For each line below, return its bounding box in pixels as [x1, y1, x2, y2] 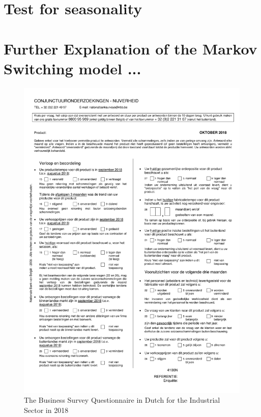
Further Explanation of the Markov [4, 38, 257, 59]
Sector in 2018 [24, 404, 69, 415]
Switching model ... [4, 58, 141, 78]
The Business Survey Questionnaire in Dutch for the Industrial [24, 395, 220, 405]
